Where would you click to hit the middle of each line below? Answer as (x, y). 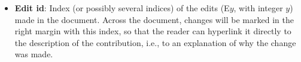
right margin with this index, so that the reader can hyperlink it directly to (153, 31)
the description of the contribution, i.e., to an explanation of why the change (155, 42)
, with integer (258, 8)
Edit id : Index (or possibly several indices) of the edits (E (122, 8)
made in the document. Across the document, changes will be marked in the (154, 19)
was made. (34, 54)
